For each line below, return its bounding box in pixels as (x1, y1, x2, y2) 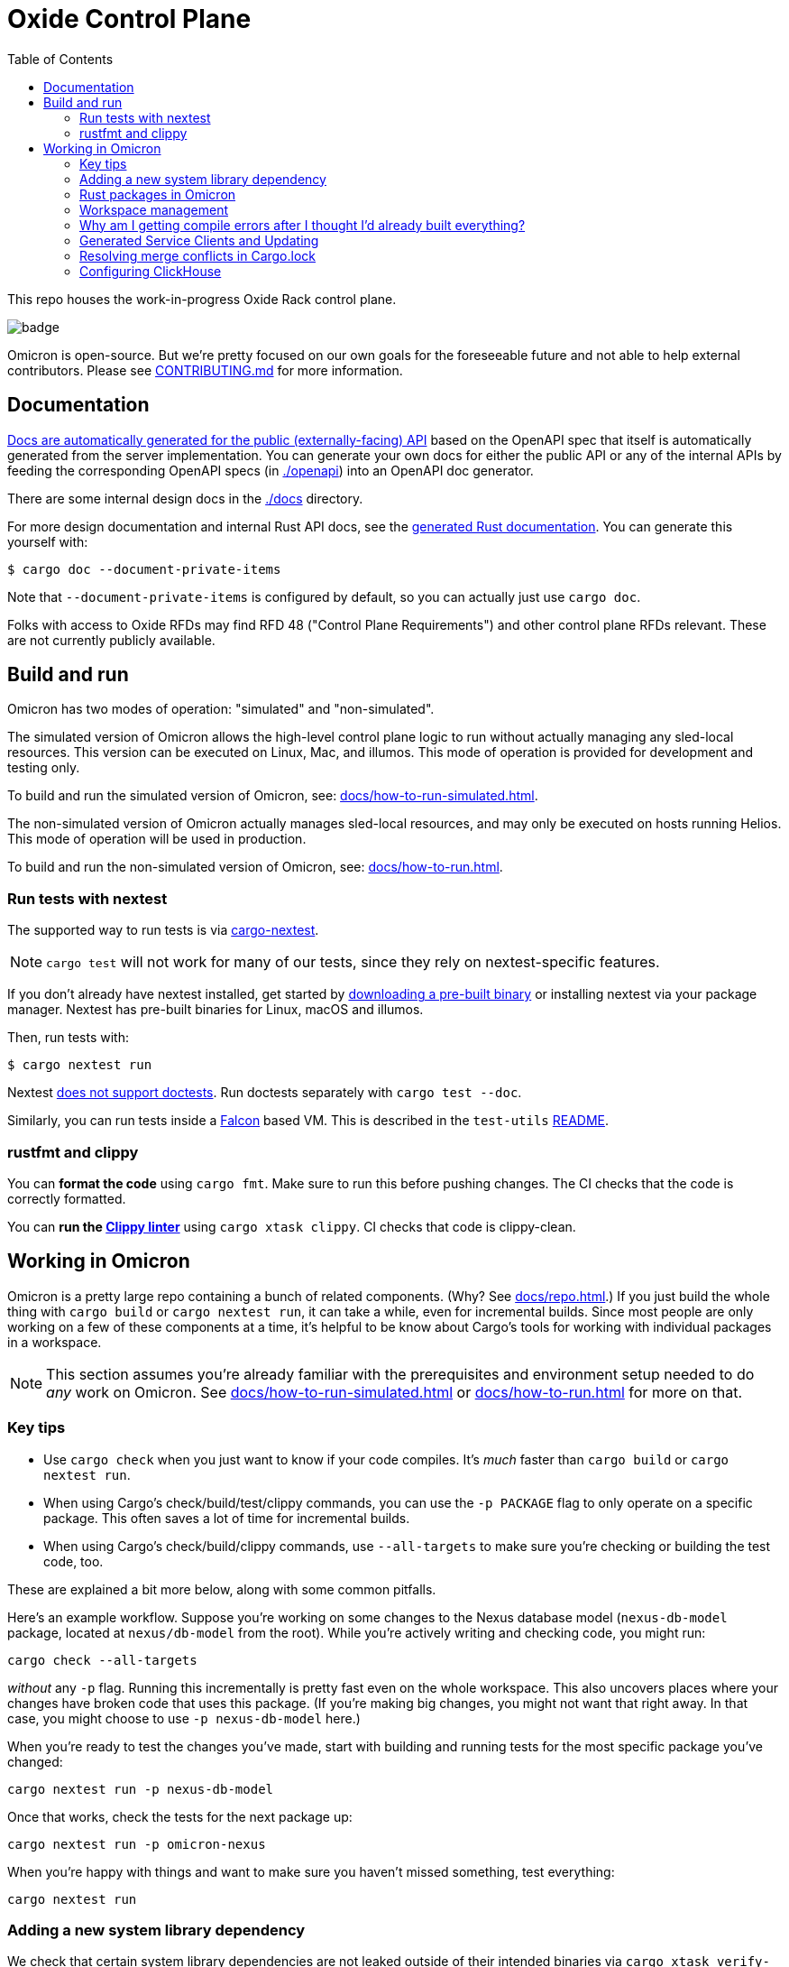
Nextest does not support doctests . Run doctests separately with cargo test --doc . (7, 1085, 522, 1101)
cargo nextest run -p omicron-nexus (7, 1836, 266, 1852)
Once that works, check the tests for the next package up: (7, 1808, 353, 1824)
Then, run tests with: (7, 1030, 129, 1046)
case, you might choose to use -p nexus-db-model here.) (7, 1710, 361, 1726)
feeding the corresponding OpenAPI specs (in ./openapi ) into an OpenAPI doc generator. (7, 462, 534, 478)
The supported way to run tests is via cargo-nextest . (7, 922, 319, 938)
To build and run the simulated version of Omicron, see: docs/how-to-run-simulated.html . (7, 788, 538, 804)
